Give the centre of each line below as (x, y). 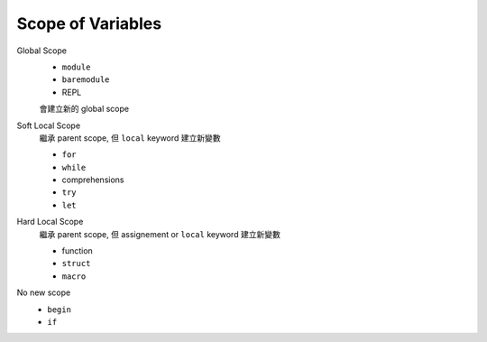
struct (76, 263)
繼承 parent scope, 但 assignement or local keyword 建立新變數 (160, 234)
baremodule (86, 80)
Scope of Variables (89, 23)
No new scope (44, 292)
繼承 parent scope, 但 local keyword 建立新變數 (130, 138)
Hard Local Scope (50, 222)
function (78, 251)
